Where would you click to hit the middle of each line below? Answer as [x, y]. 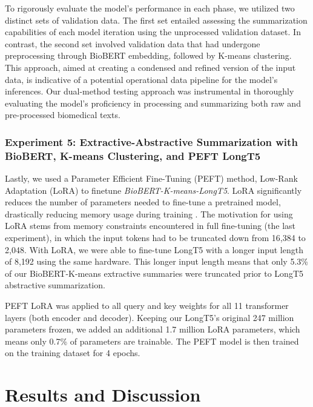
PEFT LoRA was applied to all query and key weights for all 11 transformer [147, 306]
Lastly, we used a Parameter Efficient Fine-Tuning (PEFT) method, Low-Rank [151, 178]
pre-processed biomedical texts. [63, 115]
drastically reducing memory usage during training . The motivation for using [149, 213]
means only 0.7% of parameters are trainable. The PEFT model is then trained [152, 341]
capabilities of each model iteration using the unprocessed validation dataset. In [153, 32]
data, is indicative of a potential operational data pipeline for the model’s [141, 79]
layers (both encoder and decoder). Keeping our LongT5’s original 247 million [150, 317]
